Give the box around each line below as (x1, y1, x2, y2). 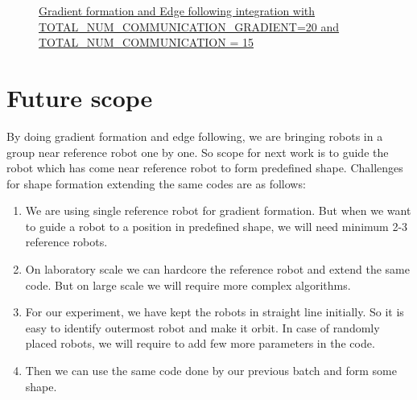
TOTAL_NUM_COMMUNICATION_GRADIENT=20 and (39, 18, 340, 35)
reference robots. (25, 233, 108, 250)
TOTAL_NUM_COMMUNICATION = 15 (39, 34, 254, 51)
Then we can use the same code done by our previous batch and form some (25, 362, 397, 379)
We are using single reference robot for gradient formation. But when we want (25, 202, 411, 219)
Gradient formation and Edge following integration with (39, 2, 316, 19)
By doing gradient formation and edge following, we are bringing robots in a (6, 127, 383, 144)
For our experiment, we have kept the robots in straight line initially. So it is (25, 303, 404, 320)
